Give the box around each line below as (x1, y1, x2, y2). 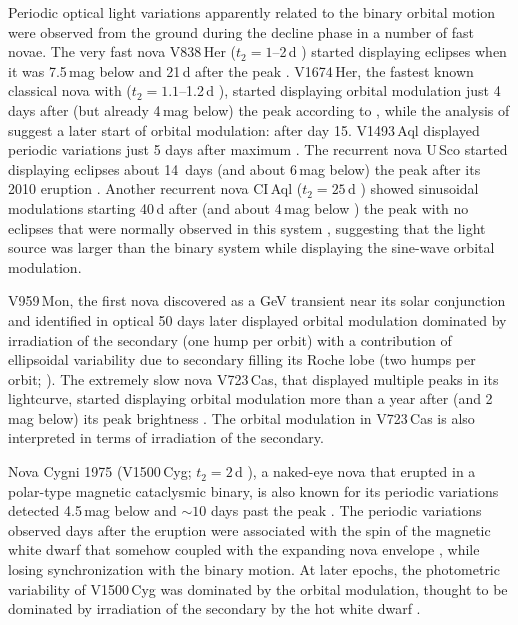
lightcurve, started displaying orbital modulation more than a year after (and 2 (8, 388, 493, 409)
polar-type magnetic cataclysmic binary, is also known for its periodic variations (8, 480, 499, 501)
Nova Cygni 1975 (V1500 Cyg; (8, 461, 192, 482)
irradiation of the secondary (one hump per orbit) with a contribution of (8, 329, 452, 350)
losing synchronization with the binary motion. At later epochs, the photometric (8, 559, 500, 580)
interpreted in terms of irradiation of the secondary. (8, 427, 324, 448)
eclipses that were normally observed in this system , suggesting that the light (8, 217, 486, 238)
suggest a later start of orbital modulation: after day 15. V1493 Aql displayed (8, 119, 480, 140)
